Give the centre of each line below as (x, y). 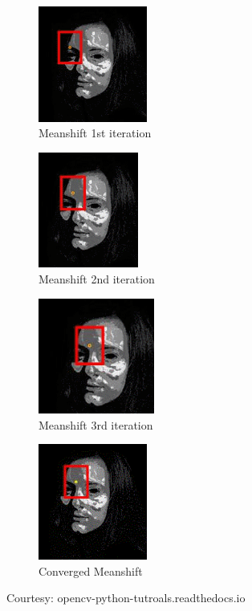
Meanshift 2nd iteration (97, 279)
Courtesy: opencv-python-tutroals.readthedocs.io (126, 598)
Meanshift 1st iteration (95, 133)
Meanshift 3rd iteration (96, 424)
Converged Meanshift (91, 570)
